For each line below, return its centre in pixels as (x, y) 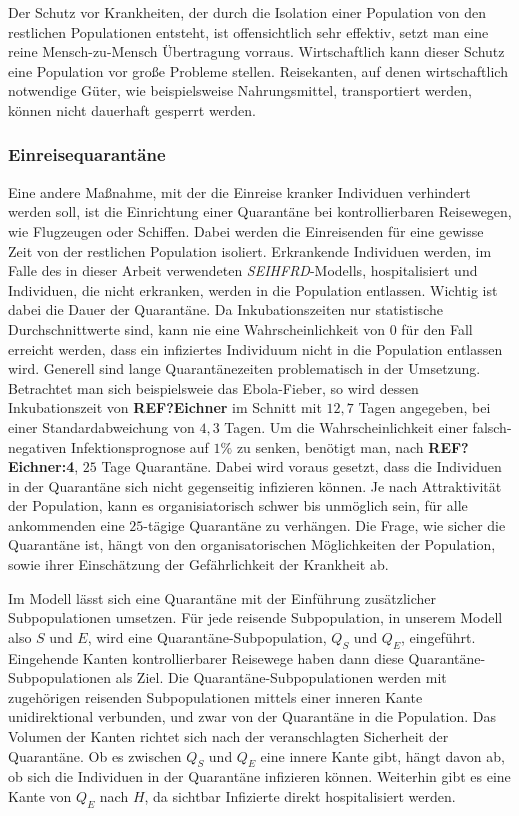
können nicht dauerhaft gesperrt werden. (132, 109)
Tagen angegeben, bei (424, 407)
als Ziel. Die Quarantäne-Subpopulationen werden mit (281, 677)
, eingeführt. (438, 636)
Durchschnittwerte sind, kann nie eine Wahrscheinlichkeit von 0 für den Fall (240, 328)
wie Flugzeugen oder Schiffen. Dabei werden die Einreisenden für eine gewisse (246, 230)
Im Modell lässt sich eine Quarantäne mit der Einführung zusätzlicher (222, 597)
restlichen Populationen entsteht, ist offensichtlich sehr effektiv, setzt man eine (248, 31)
